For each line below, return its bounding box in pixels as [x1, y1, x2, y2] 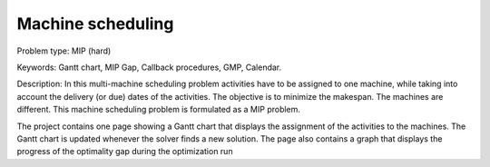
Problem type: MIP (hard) [16, 45, 112, 56]
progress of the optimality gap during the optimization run [16, 146, 233, 157]
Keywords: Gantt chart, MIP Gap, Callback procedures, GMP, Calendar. [16, 62, 282, 73]
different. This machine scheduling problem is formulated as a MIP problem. [16, 104, 301, 115]
